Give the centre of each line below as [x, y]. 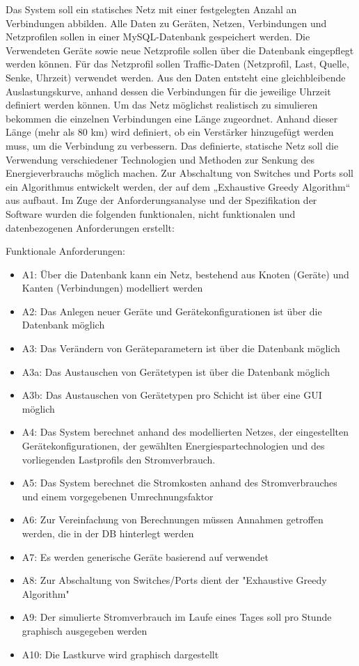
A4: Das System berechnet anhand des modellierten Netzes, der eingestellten [185, 432]
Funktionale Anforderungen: [65, 251]
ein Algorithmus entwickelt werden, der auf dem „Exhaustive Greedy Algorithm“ [178, 186]
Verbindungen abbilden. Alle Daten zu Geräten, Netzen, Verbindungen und [166, 23]
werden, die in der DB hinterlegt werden [108, 533]
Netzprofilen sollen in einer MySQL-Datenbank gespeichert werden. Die [158, 37]
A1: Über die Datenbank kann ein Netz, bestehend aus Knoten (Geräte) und [185, 274]
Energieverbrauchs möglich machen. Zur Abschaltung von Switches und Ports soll [179, 173]
